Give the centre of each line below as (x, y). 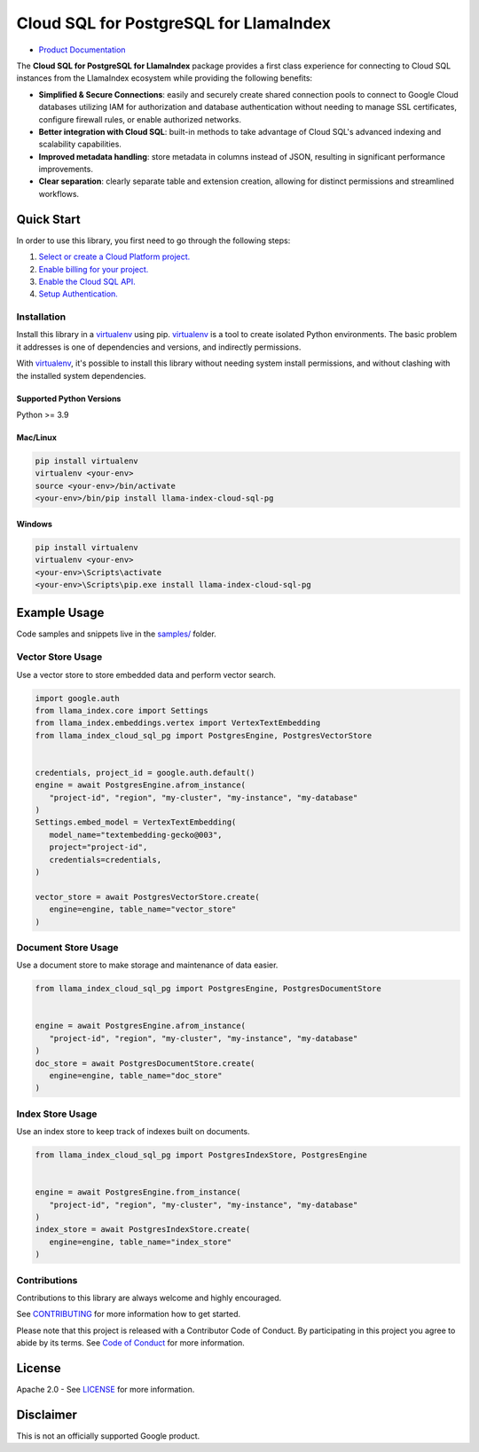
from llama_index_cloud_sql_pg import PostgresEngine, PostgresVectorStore (204, 735)
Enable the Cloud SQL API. (87, 281)
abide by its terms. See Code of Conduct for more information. (131, 1343)
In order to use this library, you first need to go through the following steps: (153, 241)
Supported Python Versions (69, 399)
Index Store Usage (57, 1114)
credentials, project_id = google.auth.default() (145, 773)
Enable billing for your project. (94, 269)
